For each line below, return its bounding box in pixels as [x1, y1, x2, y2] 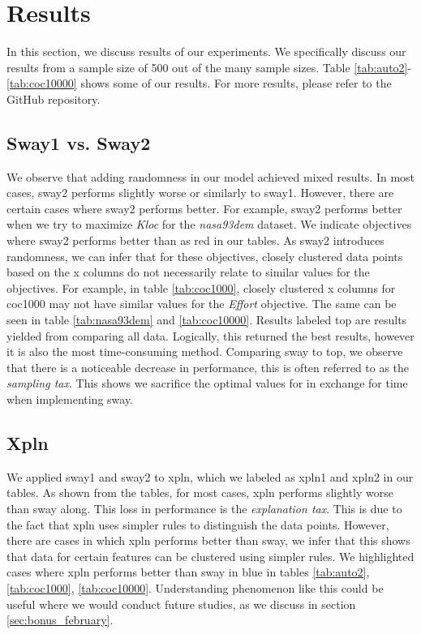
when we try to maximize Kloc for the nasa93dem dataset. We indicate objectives [6, 216, 412, 233]
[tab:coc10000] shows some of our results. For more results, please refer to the [6, 75, 392, 92]
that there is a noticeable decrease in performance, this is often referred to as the [6, 358, 410, 375]
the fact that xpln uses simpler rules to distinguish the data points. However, [6, 516, 389, 533]
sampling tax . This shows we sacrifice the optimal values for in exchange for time [6, 375, 408, 392]
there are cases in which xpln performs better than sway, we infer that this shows [6, 532, 410, 549]
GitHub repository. [6, 90, 101, 107]
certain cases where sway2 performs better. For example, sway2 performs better [6, 199, 402, 216]
